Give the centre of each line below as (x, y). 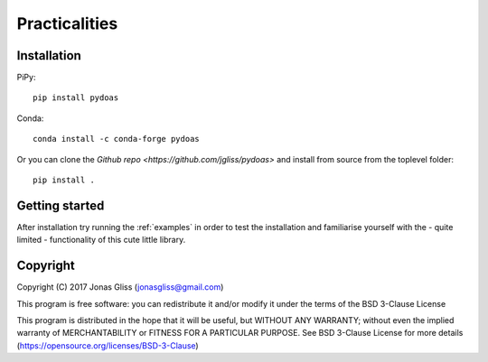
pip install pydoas (76, 98)
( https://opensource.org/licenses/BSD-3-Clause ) (108, 345)
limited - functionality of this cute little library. (101, 240)
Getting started (61, 205)
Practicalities (67, 23)
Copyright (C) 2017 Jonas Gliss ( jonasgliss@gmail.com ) (120, 287)
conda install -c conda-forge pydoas (117, 139)
